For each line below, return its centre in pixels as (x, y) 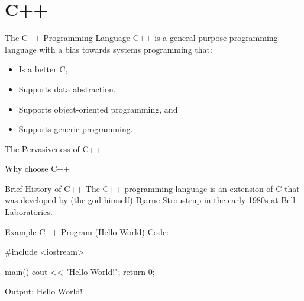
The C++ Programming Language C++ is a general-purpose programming (141, 38)
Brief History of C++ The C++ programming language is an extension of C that (152, 188)
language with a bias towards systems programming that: (109, 49)
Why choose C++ (38, 169)
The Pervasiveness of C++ (53, 148)
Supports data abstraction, (67, 89)
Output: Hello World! (44, 291)
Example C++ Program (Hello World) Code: (87, 231)
